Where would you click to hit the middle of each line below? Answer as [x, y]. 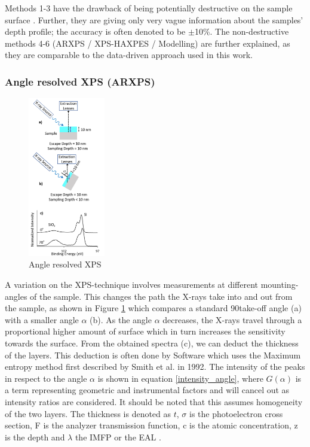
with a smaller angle [42, 319]
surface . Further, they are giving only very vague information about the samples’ [154, 19]
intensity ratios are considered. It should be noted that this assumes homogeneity [154, 401]
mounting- [280, 285]
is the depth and [35, 437]
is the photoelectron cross [236, 413]
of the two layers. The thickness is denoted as [88, 413]
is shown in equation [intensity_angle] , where [180, 378]
